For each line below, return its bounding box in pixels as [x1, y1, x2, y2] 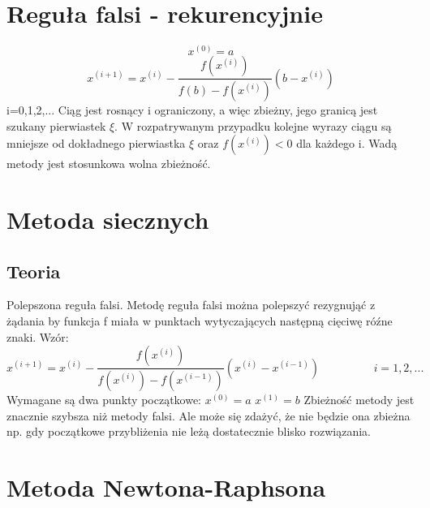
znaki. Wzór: [6, 328, 69, 345]
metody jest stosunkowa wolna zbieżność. [6, 155, 211, 172]
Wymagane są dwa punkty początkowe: [6, 391, 202, 408]
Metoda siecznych [6, 202, 209, 235]
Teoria [6, 258, 61, 283]
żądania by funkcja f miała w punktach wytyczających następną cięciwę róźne [6, 312, 393, 329]
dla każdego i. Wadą [296, 135, 398, 152]
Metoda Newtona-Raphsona [6, 471, 326, 503]
